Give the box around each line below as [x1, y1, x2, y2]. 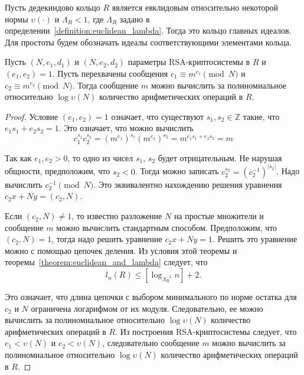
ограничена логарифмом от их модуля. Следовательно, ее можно [31, 302, 263, 314]
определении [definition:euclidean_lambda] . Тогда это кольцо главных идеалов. [5, 24, 292, 37]
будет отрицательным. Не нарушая [158, 151, 282, 164]
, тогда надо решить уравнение [51, 233, 162, 245]
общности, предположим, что [5, 165, 110, 177]
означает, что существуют [111, 110, 204, 122]
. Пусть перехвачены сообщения [52, 67, 168, 79]
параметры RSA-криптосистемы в [128, 56, 250, 68]
